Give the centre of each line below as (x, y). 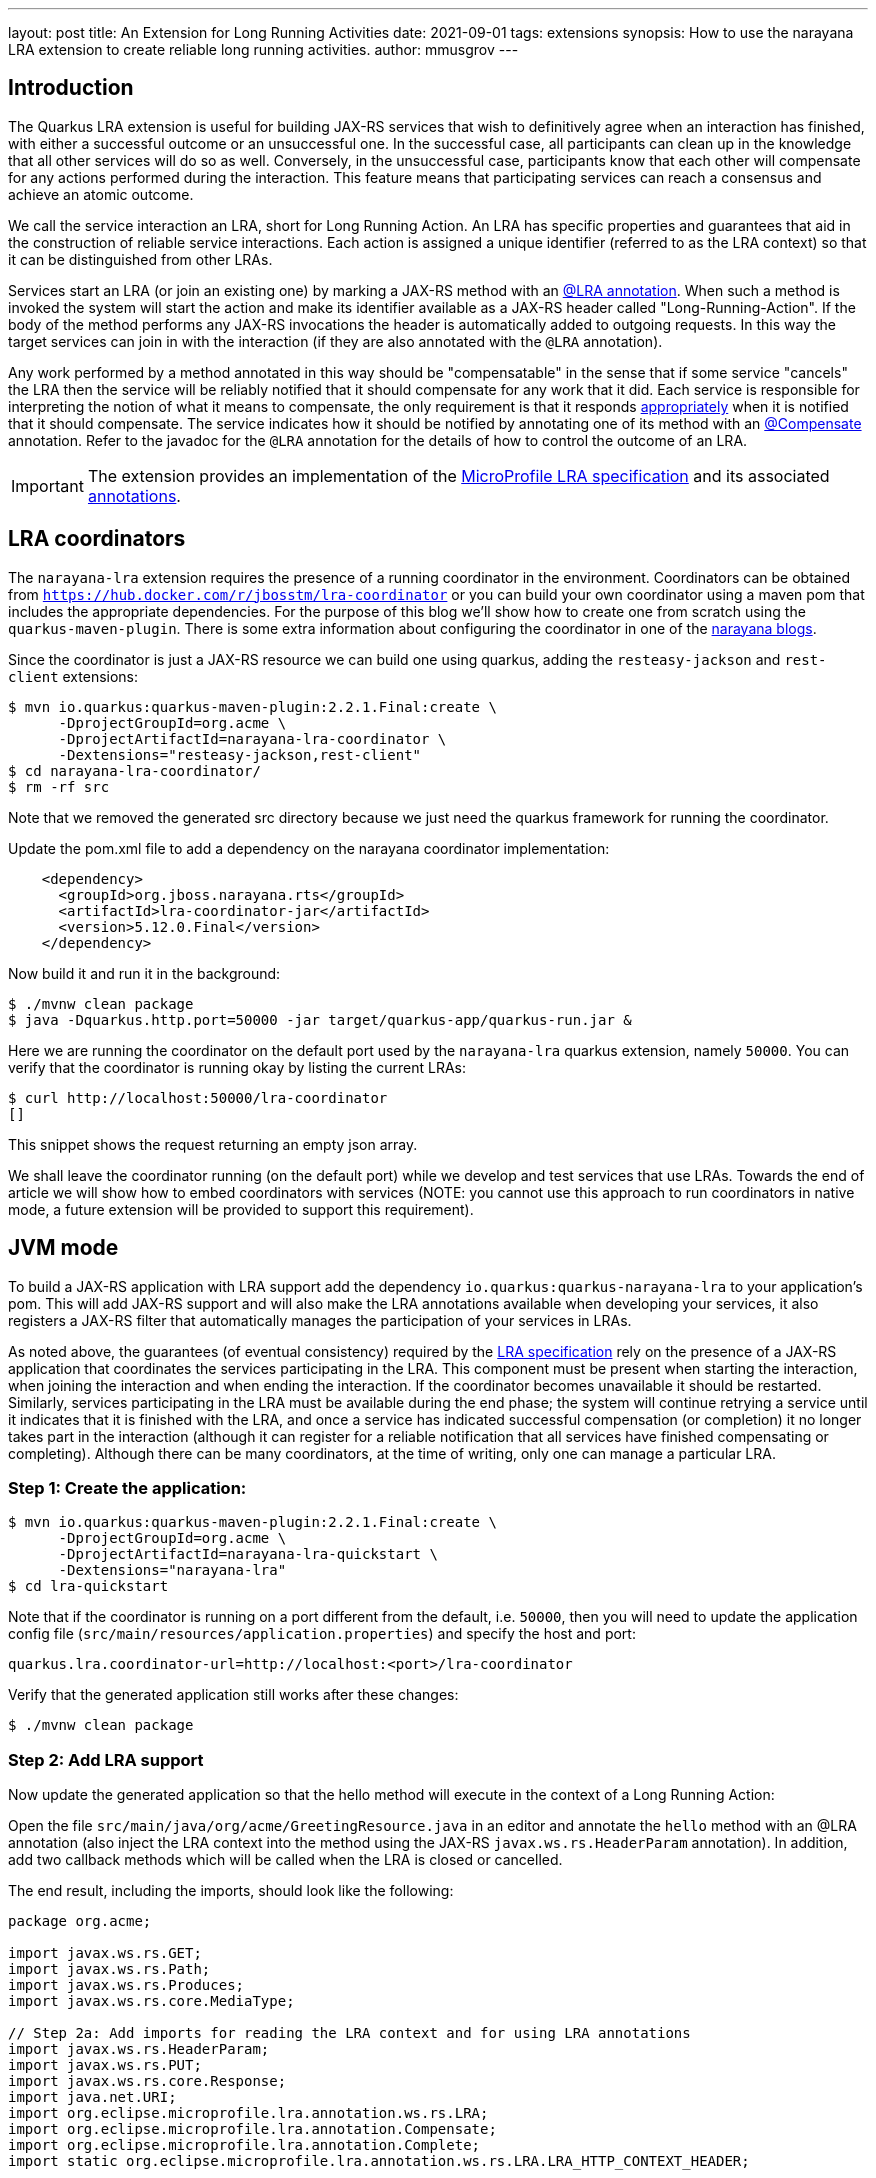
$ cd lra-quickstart (88, 1586)
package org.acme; (80, 1921)
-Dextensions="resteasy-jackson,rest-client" (240, 754)
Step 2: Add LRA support (106, 1759)
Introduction (71, 88)
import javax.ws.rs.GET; (105, 1953)
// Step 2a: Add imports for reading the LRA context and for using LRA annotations (349, 2033)
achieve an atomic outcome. (101, 194)
